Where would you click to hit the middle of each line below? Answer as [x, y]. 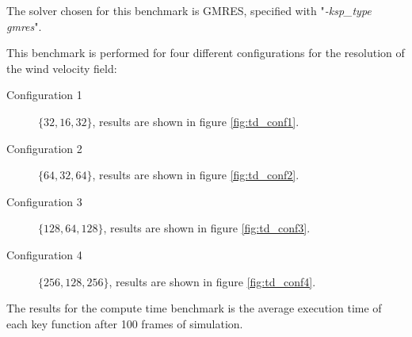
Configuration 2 [44, 148]
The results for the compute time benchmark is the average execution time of [194, 308]
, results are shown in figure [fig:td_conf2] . [196, 175]
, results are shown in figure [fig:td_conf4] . [212, 281]
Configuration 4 [44, 254]
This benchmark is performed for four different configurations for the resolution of [206, 53]
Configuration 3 [44, 201]
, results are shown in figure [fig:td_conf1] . [196, 121]
